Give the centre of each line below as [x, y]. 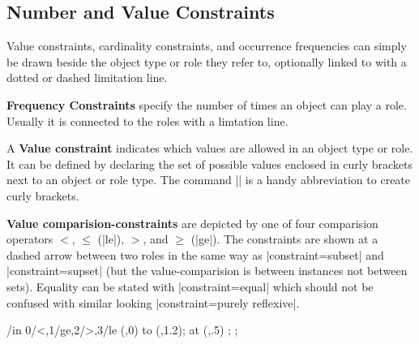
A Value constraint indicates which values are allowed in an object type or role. [210, 148]
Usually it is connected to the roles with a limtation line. [148, 120]
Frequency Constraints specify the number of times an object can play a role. [207, 104]
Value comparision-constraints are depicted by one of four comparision [192, 223]
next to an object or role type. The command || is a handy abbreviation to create [209, 180]
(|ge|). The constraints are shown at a [284, 239]
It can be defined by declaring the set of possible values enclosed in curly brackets [210, 163]
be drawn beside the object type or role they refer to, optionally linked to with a [207, 61]
